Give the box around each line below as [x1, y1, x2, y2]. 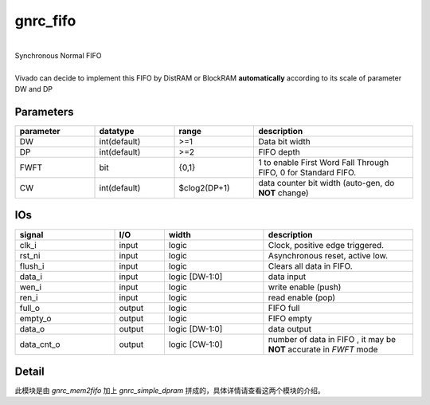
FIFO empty [268, 313, 312, 324]
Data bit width [258, 136, 311, 147]
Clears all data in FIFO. [268, 260, 354, 271]
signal [19, 229, 44, 240]
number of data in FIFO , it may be [268, 333, 397, 344]
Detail [14, 364, 45, 378]
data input [268, 271, 307, 282]
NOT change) [258, 187, 310, 199]
